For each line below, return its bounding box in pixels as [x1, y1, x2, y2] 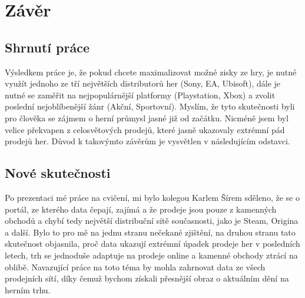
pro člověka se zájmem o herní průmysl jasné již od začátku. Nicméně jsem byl [5, 111, 289, 124]
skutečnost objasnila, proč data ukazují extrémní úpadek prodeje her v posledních [5, 237, 300, 250]
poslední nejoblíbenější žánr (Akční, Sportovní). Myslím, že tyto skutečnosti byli [5, 100, 295, 112]
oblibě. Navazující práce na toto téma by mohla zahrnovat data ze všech [5, 260, 266, 273]
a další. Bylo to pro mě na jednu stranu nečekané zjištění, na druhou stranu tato [5, 226, 296, 238]
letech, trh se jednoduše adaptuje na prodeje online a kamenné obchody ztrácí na [5, 249, 298, 261]
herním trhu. [5, 283, 51, 296]
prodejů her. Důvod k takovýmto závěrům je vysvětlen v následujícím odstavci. [5, 135, 290, 147]
